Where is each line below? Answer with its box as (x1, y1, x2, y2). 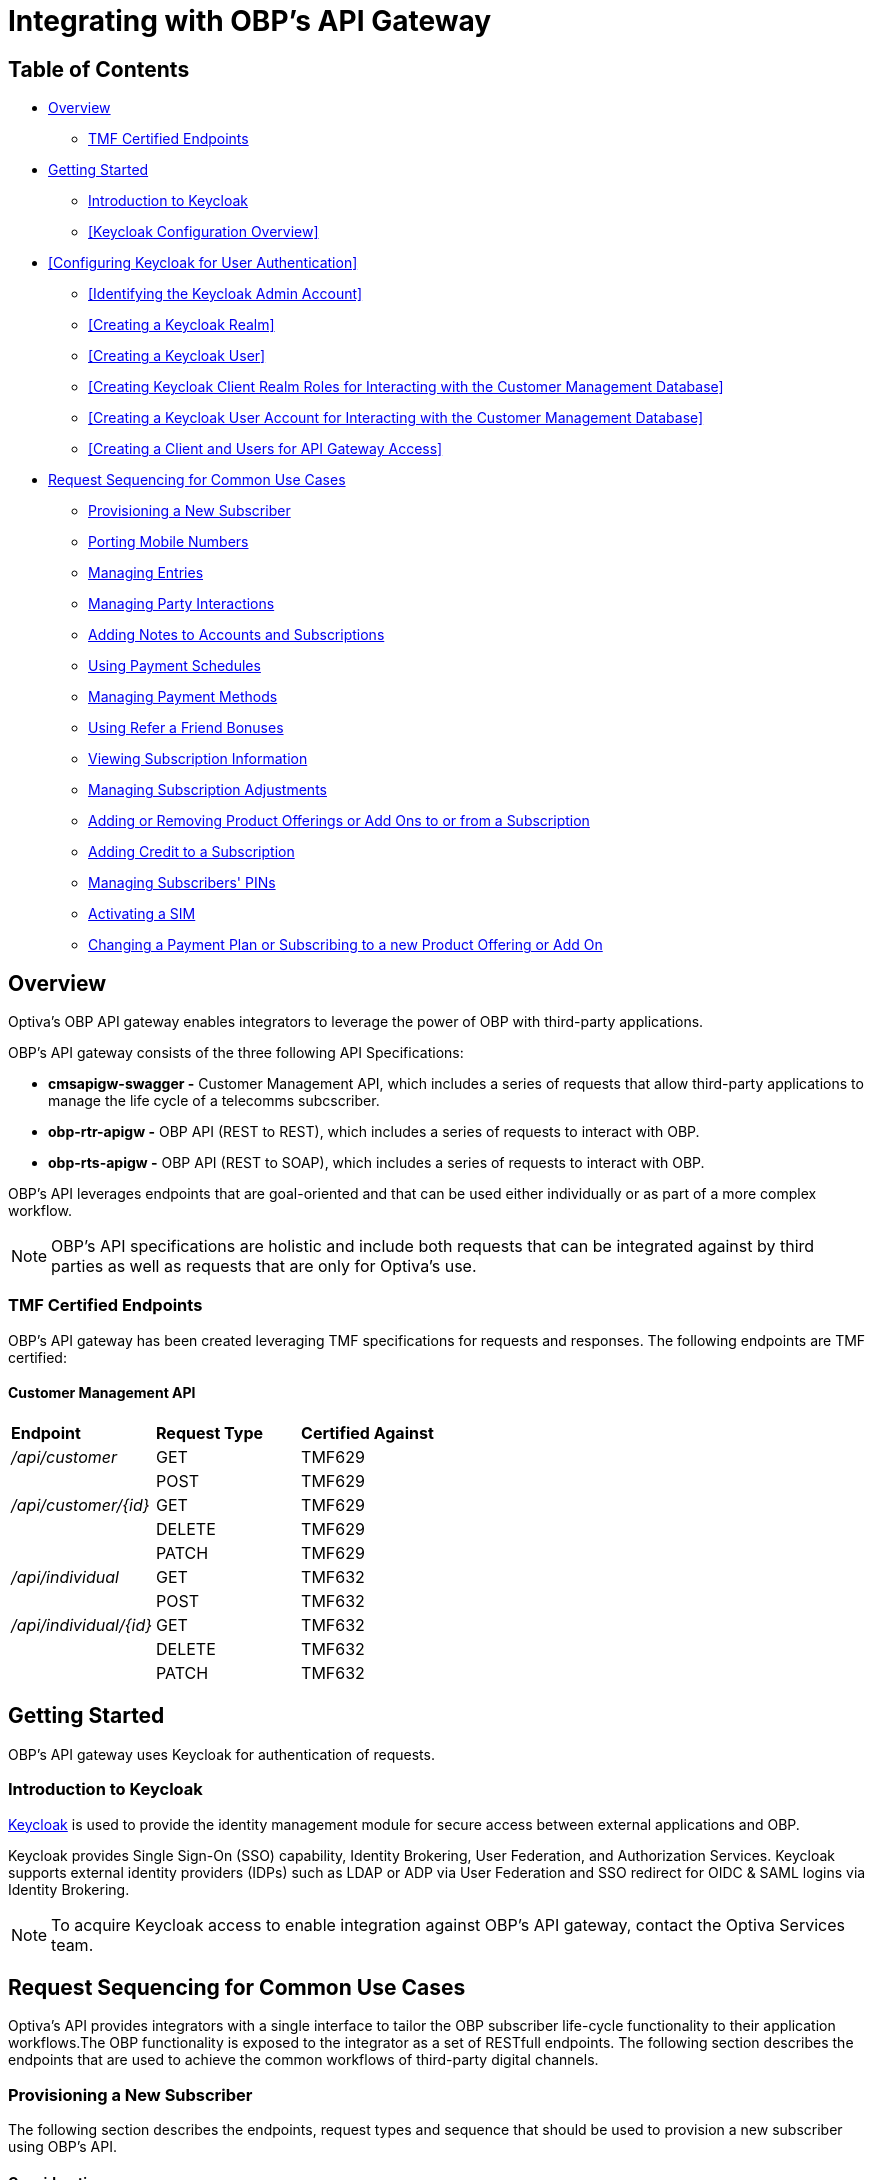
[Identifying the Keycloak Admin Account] (88, 285, 363, 303)
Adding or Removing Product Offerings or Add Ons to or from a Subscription (88, 812, 590, 830)
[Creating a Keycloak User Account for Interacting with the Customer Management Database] (88, 409, 704, 427)
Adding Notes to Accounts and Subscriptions (88, 626, 385, 644)
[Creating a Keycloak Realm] (88, 316, 275, 334)
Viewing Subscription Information (88, 750, 308, 768)
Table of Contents (8, 56, 190, 82)
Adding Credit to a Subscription (88, 843, 295, 861)
